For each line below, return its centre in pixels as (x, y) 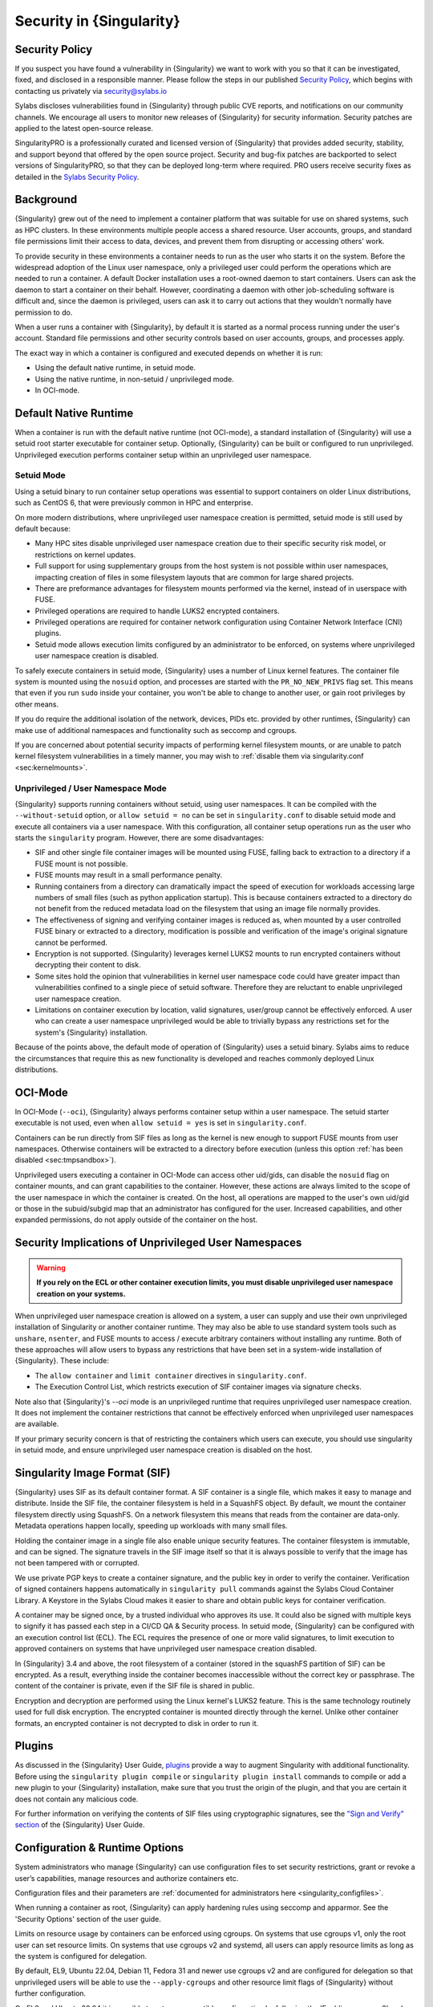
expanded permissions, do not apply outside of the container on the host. (136, 1219)
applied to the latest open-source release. (84, 128)
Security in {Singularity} (97, 21)
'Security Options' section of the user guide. (88, 1919)
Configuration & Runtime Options (99, 1848)
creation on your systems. (81, 1293)
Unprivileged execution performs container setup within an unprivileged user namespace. (163, 454)
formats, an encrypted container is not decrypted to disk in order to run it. (137, 1723)
